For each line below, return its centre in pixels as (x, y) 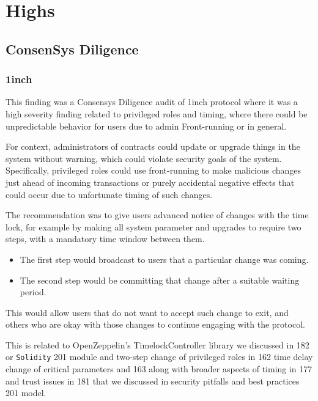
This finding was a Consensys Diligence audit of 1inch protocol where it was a (152, 102)
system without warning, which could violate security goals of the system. (144, 158)
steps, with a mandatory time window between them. (105, 239)
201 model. (26, 393)
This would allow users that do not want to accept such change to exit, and (147, 312)
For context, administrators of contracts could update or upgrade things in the (153, 146)
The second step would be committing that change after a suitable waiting (160, 280)
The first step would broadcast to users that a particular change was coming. (164, 259)
